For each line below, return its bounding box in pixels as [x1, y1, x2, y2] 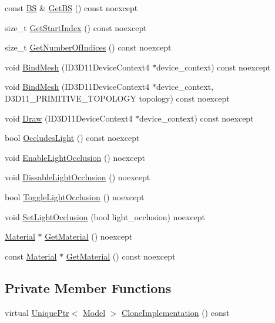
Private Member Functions [5, 278, 172, 297]
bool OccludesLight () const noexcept [5, 132, 140, 144]
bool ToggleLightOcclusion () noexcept [5, 190, 145, 203]
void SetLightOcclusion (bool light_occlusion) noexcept [5, 210, 206, 223]
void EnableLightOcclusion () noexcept [5, 151, 145, 163]
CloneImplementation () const [122, 306, 230, 318]
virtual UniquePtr [5, 306, 69, 318]
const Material [5, 250, 57, 262]
